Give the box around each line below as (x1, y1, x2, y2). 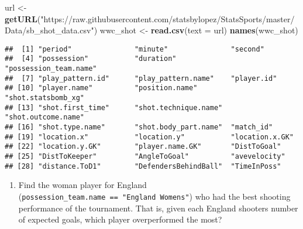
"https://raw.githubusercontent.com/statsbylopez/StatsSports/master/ (40, 12, 295, 25)
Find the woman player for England (18, 179, 147, 191)
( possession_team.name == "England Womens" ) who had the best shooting (18, 190, 291, 202)
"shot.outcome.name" (5, 113, 85, 122)
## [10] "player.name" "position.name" (5, 84, 198, 93)
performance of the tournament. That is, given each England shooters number (18, 201, 298, 214)
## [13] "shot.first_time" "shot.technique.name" (5, 103, 223, 112)
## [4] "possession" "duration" (5, 54, 177, 63)
